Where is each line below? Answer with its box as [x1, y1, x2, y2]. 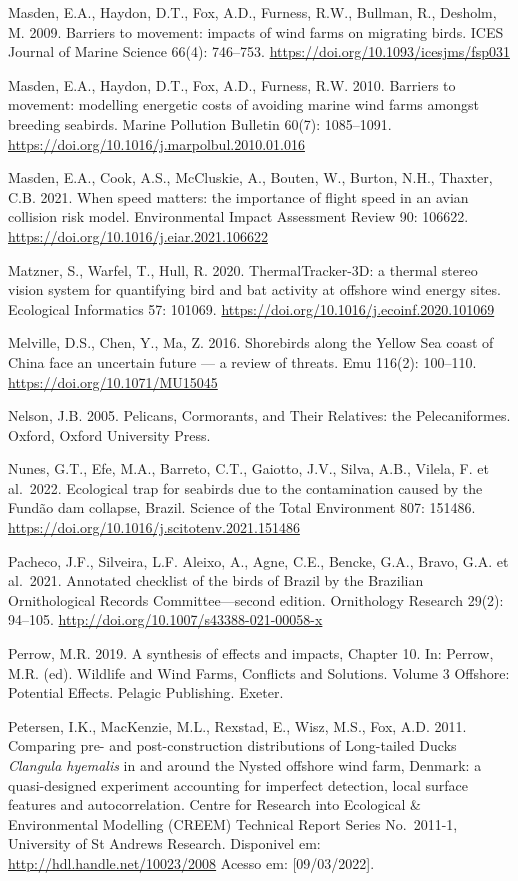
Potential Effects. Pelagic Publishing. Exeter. [8, 682, 284, 703]
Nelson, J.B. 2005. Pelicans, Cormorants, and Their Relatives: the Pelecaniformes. [8, 405, 511, 426]
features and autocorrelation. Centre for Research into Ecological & [8, 794, 421, 815]
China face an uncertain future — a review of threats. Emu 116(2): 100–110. [8, 351, 477, 372]
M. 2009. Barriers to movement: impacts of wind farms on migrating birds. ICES [8, 21, 504, 42]
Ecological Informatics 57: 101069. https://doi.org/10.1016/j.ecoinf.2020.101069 [8, 298, 495, 319]
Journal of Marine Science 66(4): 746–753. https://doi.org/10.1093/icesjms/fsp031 [8, 41, 510, 62]
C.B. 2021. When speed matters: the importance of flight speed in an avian [8, 186, 469, 207]
